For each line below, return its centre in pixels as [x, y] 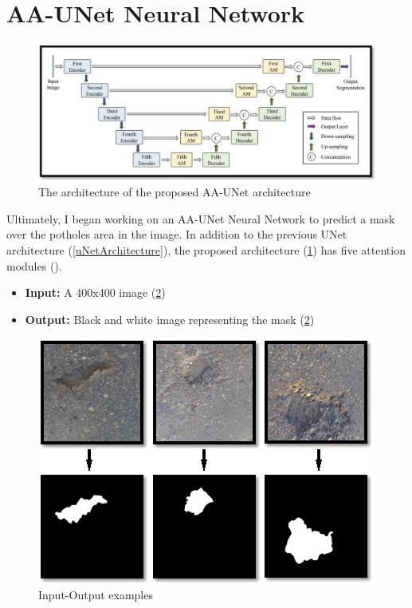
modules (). [34, 265]
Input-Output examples [96, 594]
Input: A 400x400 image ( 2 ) [95, 292]
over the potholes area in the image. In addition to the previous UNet [177, 234]
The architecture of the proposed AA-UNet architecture [175, 192]
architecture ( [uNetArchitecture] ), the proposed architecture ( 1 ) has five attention [206, 249]
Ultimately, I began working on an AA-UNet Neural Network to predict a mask [201, 218]
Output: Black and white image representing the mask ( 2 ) [170, 319]
